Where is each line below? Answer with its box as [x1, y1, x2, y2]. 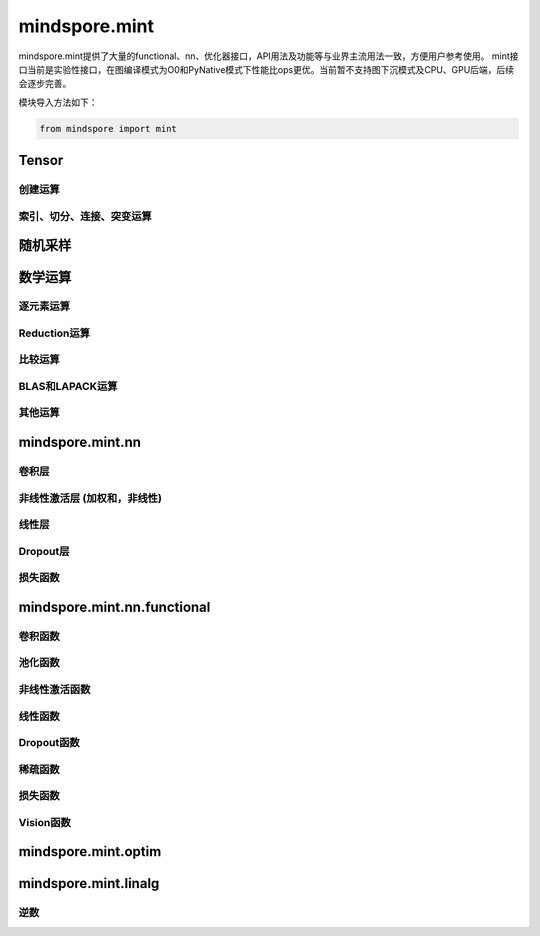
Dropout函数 [18, 736, 80, 750]
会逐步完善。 [18, 78, 72, 90]
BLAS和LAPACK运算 [18, 379, 118, 393]
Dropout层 [18, 544, 70, 558]
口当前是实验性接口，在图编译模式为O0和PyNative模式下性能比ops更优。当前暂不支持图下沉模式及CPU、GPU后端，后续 [18, 63, 515, 75]
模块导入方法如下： [18, 96, 98, 108]
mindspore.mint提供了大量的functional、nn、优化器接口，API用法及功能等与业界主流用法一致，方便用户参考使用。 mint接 [18, 50, 519, 62]
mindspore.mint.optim [18, 843, 162, 860]
